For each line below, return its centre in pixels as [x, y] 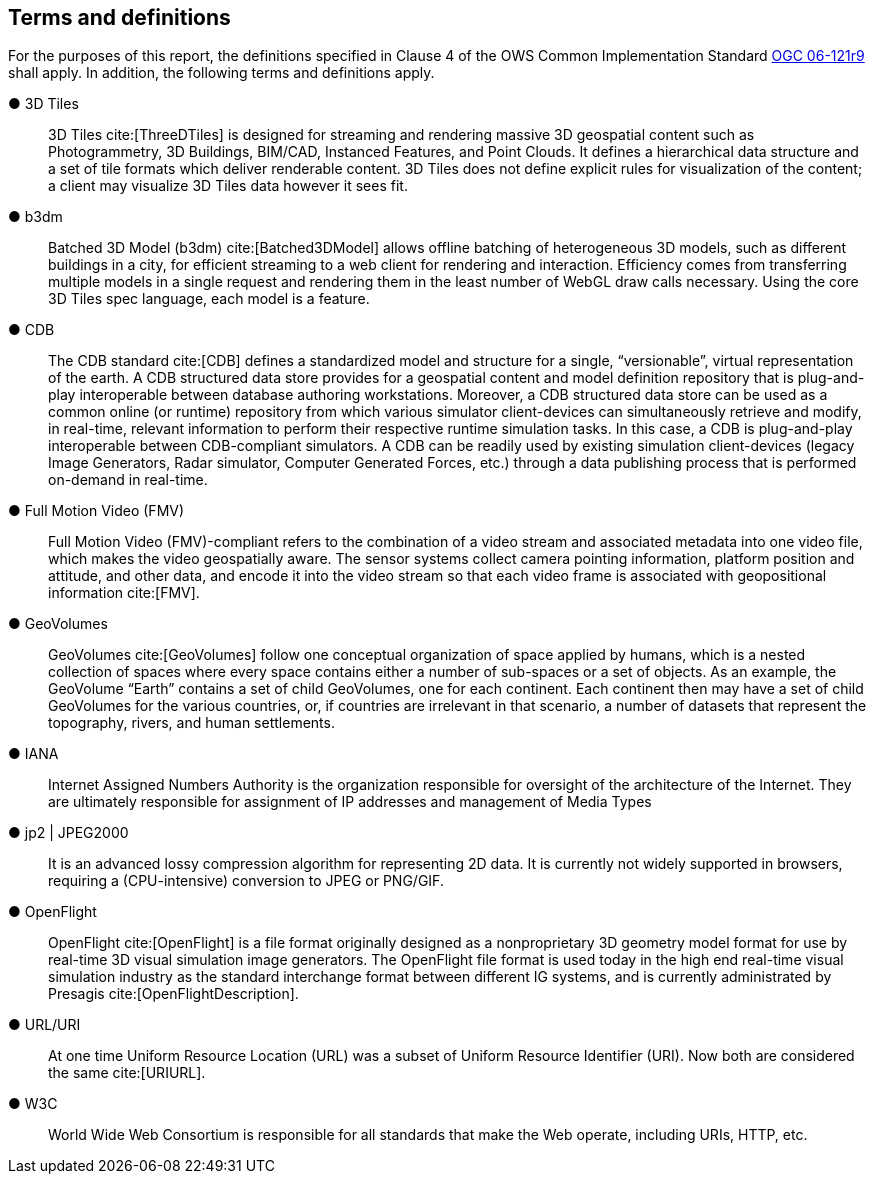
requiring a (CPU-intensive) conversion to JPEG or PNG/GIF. [246, 881]
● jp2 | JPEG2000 [68, 833]
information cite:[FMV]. [124, 593]
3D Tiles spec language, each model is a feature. [209, 299]
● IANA [33, 754]
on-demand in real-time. [128, 480]
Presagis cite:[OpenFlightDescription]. [173, 994]
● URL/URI [44, 1025]
